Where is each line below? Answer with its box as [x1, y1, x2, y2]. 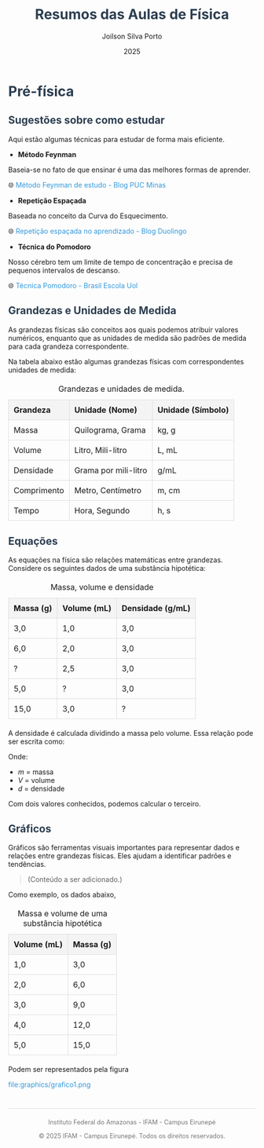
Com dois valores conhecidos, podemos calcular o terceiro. [8, 799, 202, 809]
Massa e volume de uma [17, 909, 108, 919]
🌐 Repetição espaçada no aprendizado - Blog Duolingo [8, 226, 187, 236]
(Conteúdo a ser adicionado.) [27, 875, 123, 884]
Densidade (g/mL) [121, 603, 191, 614]
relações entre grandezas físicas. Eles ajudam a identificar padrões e [8, 851, 232, 861]
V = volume [18, 776, 55, 785]
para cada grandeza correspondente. [8, 342, 130, 351]
